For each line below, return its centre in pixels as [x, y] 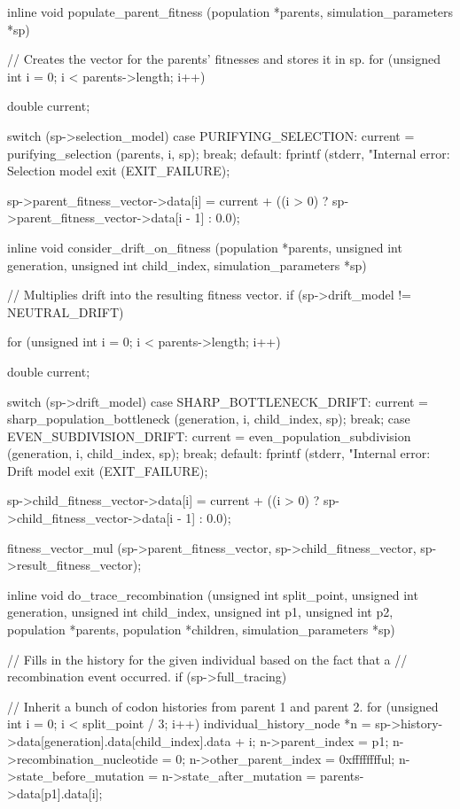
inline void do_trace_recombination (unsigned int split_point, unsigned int [213, 594]
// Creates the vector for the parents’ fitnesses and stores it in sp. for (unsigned [224, 59]
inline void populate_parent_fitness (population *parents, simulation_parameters [230, 12]
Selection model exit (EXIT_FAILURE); [119, 171]
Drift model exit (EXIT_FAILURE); [108, 470]
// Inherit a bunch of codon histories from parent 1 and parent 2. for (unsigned [223, 706]
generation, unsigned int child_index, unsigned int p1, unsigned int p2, [200, 612]
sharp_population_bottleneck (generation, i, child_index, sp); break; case [209, 419]
